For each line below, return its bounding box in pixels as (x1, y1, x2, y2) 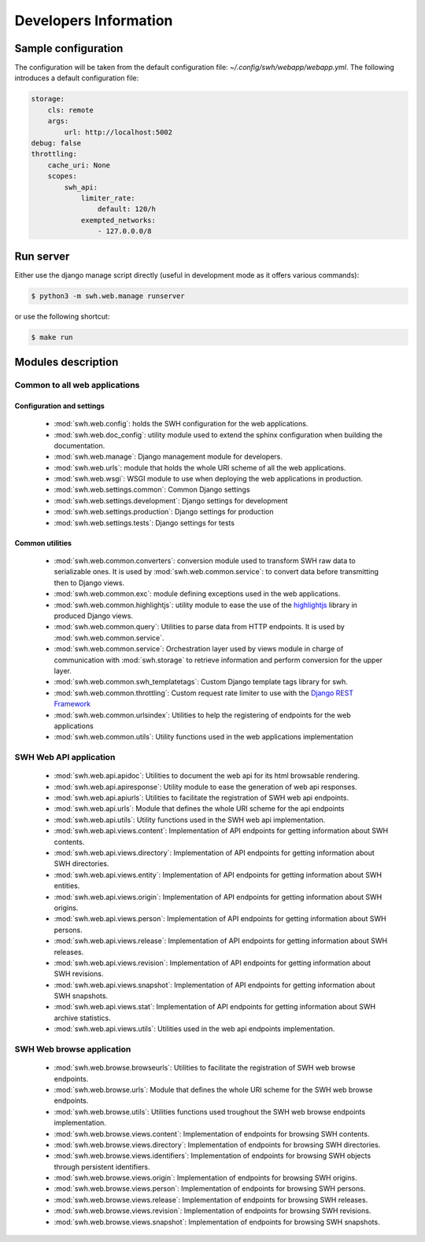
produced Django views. (54, 611, 134, 621)
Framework (54, 699, 91, 709)
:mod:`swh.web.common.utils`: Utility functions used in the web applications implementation (54, 732, 353, 742)
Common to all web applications (14, 379, 140, 390)
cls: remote (47, 105, 94, 114)
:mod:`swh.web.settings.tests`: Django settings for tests (54, 518, 235, 527)
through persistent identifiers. (54, 1162, 150, 1171)
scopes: (47, 171, 78, 181)
